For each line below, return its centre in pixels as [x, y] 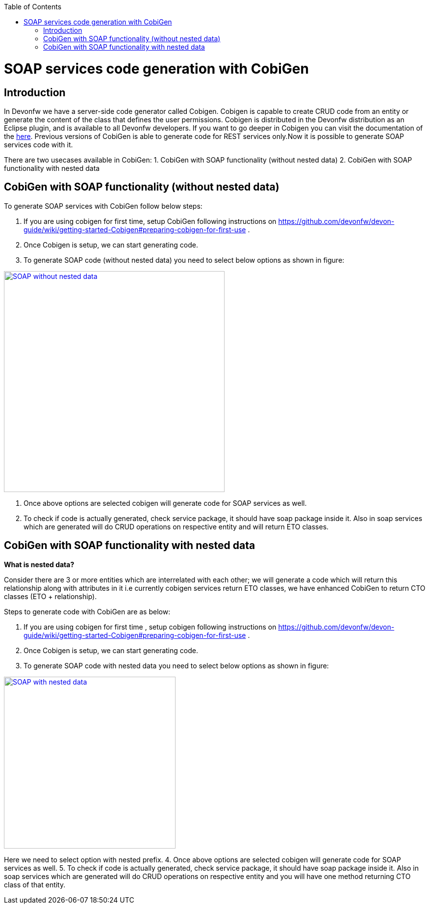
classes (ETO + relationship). [50, 596]
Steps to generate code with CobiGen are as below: [87, 611]
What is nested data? [39, 564]
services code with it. [38, 144]
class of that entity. [35, 884]
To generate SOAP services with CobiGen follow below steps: [103, 206]
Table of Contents [33, 7]
